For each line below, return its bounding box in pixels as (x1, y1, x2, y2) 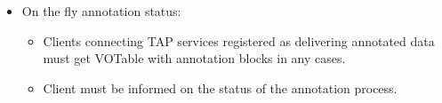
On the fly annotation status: (21, 2, 181, 20)
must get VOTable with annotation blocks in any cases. (43, 49, 346, 67)
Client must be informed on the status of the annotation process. (43, 78, 398, 97)
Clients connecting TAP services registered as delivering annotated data (43, 31, 435, 50)
